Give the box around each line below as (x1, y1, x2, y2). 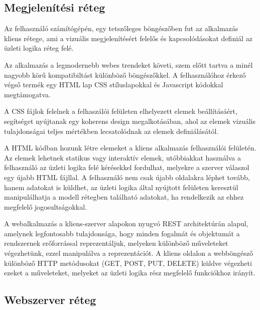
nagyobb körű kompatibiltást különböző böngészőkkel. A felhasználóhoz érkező (4, 69, 246, 80)
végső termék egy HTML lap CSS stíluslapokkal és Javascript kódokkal (4, 79, 223, 90)
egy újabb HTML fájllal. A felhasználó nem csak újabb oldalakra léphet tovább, (4, 172, 250, 182)
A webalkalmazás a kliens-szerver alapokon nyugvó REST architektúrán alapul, (4, 218, 248, 229)
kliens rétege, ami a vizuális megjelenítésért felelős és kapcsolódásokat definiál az (4, 33, 252, 43)
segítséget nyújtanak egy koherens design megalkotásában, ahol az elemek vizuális (4, 115, 255, 126)
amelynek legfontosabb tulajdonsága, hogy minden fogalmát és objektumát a (4, 228, 240, 238)
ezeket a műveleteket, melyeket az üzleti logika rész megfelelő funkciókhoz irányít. (4, 267, 255, 278)
